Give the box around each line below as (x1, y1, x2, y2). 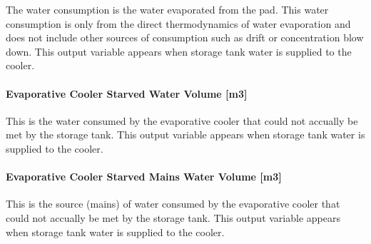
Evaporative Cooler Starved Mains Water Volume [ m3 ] (6, 169, 282, 184)
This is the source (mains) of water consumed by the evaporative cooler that (6, 196, 340, 211)
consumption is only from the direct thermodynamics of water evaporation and (6, 16, 351, 31)
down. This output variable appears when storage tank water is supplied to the (6, 44, 352, 59)
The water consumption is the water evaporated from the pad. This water (6, 2, 329, 16)
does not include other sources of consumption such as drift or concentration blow (6, 30, 364, 45)
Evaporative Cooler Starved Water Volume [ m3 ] (6, 86, 248, 101)
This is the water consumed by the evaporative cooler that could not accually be (6, 113, 358, 128)
